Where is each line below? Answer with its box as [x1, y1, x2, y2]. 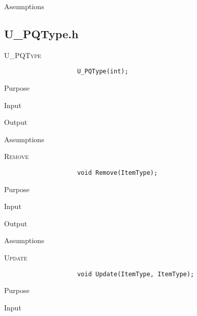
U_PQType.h [4, 25, 79, 41]
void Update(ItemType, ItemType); [77, 270, 194, 278]
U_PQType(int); [77, 68, 129, 75]
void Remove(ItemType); [77, 169, 158, 177]
